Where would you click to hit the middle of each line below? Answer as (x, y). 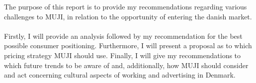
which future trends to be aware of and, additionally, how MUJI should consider (126, 65)
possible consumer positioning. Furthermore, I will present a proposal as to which (128, 45)
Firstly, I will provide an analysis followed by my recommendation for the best (123, 36)
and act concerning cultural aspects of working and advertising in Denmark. (120, 75)
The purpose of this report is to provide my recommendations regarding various (126, 6)
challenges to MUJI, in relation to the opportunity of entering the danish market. (128, 16)
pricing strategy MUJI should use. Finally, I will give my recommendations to (123, 55)
